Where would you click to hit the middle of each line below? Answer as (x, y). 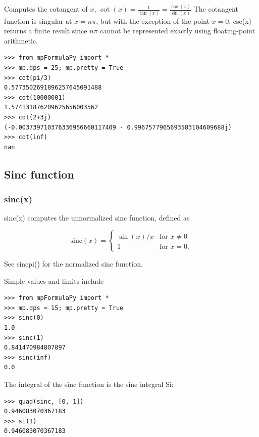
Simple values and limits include (54, 280)
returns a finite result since (46, 31)
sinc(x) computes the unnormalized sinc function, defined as (97, 218)
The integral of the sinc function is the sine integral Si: (89, 384)
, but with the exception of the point (153, 20)
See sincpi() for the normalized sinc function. (73, 264)
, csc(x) (240, 20)
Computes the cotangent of (46, 9)
